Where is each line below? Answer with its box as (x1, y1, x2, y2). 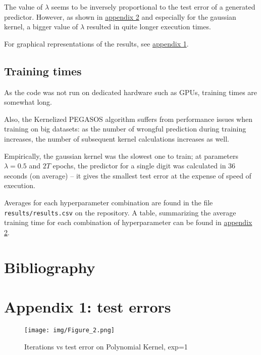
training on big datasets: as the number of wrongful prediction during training (4, 123, 246, 134)
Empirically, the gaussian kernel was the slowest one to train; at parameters (4, 150, 238, 161)
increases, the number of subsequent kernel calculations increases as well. (4, 133, 229, 144)
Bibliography (4, 256, 95, 277)
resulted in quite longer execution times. (86, 21, 211, 32)
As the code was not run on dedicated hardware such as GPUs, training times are (4, 86, 257, 97)
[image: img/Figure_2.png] (24, 326, 115, 334)
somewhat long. (4, 97, 52, 107)
